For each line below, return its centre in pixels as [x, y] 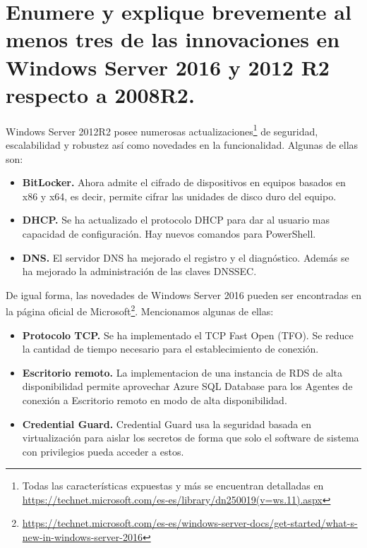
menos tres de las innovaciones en [173, 39]
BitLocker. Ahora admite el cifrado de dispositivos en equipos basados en [184, 182]
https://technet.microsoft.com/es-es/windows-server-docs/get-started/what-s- [190, 523]
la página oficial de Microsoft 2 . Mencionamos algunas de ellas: [140, 310]
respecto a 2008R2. [100, 94]
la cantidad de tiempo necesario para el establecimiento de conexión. [170, 349]
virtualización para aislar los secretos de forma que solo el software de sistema [191, 438]
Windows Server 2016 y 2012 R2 [168, 67]
